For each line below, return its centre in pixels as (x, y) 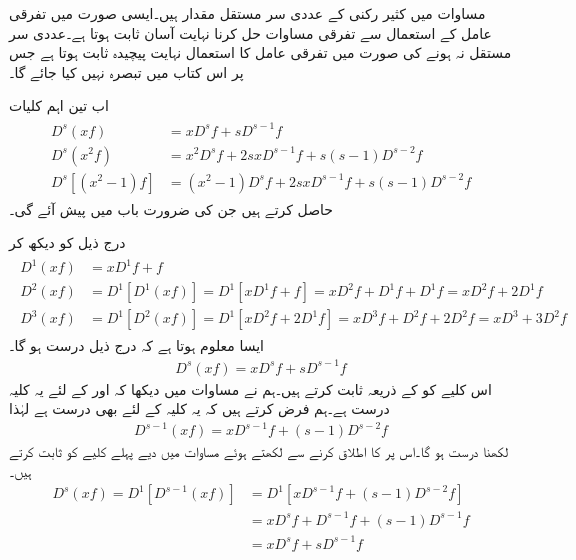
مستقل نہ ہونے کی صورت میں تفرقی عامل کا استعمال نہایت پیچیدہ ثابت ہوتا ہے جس (260, 52)
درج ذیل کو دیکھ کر (67, 242)
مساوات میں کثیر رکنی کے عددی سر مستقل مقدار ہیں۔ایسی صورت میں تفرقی (247, 13)
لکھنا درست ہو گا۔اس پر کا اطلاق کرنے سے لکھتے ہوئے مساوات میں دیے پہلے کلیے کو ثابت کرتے (259, 451)
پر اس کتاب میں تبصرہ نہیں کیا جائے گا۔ (126, 71)
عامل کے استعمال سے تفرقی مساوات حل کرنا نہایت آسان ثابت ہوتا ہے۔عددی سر (250, 32)
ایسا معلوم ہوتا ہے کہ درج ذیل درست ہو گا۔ (136, 345)
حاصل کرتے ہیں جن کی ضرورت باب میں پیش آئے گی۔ (171, 208)
